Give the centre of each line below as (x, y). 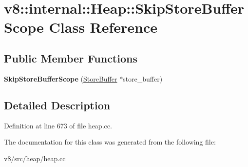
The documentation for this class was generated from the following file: (110, 142)
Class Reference (103, 27)
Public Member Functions (71, 58)
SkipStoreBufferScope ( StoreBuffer (61, 78)
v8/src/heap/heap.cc (35, 158)
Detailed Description (57, 105)
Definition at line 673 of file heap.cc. (58, 125)
